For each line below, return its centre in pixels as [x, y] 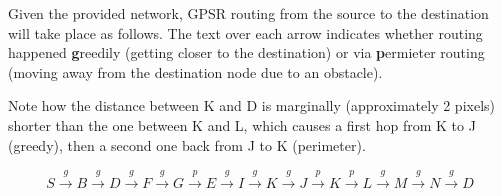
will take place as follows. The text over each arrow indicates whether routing [245, 32]
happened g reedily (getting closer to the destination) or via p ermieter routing [246, 52]
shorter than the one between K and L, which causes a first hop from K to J [242, 124]
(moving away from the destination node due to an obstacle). [195, 71]
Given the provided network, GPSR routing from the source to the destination [248, 13]
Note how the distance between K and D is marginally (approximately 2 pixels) [251, 105]
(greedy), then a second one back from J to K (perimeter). [187, 144]
